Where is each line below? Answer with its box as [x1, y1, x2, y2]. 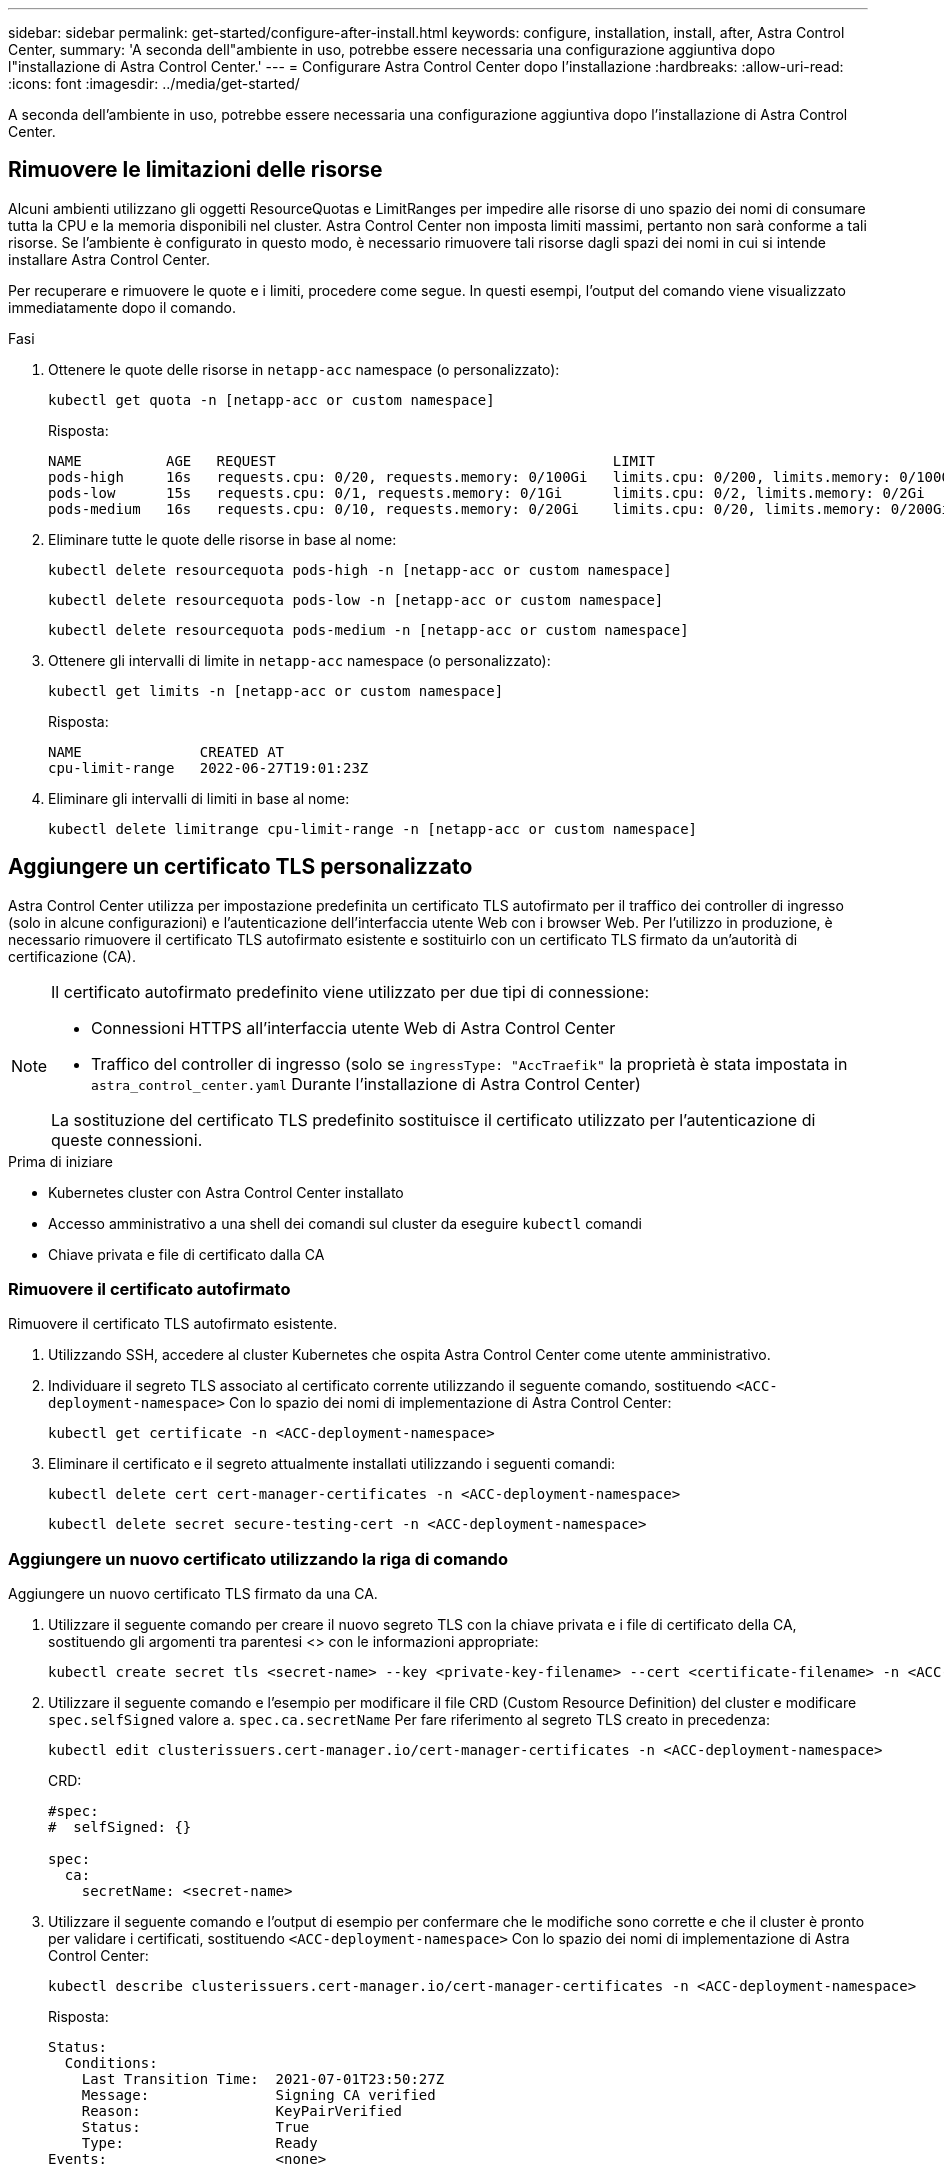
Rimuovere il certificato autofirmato [8, 1279, 291, 1300]
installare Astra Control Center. [8, 250, 210, 268]
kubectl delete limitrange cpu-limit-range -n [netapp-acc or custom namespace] [48, 820, 698, 837]
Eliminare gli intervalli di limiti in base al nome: [48, 789, 350, 807]
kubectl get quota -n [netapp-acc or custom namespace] [48, 391, 495, 408]
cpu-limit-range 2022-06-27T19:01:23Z [48, 759, 369, 776]
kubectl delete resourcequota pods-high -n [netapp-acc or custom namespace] [48, 561, 672, 578]
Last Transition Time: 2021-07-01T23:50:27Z [81, 2071, 445, 2088]
